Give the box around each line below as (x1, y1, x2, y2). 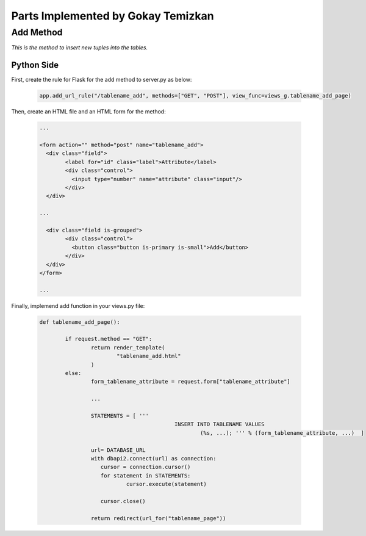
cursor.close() (100, 498, 146, 504)
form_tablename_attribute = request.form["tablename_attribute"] (90, 378, 291, 385)
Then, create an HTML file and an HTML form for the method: (11, 108, 166, 115)
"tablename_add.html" (116, 352, 181, 360)
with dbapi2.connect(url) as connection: (90, 455, 217, 462)
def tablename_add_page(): (39, 318, 120, 326)
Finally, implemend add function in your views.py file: (11, 302, 145, 309)
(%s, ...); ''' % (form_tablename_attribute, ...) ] (200, 429, 364, 436)
